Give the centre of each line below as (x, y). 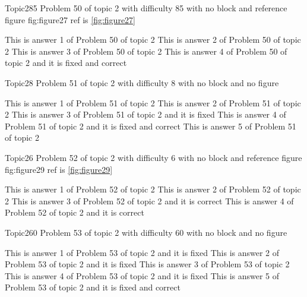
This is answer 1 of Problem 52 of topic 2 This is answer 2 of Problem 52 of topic (153, 189)
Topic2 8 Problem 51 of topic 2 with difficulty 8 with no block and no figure (142, 82)
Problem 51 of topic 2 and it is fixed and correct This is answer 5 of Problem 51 (151, 126)
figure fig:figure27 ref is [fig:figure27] (70, 19)
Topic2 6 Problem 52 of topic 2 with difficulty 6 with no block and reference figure (153, 157)
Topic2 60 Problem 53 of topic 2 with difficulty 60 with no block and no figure (146, 232)
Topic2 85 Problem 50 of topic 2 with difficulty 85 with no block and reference (146, 8)
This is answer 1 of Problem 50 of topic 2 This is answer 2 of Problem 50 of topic (153, 40)
